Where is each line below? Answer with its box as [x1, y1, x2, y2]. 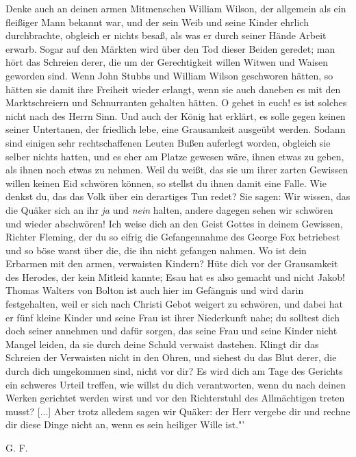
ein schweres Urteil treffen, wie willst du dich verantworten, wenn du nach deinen [5, 377, 346, 391]
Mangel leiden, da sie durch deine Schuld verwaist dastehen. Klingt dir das [5, 336, 319, 351]
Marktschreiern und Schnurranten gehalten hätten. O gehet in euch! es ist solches [5, 95, 347, 110]
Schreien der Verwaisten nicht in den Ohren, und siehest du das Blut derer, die [5, 350, 337, 365]
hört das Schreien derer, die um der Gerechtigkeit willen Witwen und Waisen [5, 55, 329, 69]
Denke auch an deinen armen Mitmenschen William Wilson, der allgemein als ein [5, 1, 346, 15]
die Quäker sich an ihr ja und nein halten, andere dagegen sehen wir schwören [5, 202, 333, 217]
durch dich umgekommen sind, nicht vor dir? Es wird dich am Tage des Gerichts [5, 364, 343, 378]
